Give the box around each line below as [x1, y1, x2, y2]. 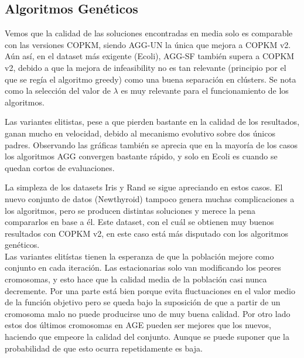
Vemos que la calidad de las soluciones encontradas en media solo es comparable [5, 27, 293, 39]
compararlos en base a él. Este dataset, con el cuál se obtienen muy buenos [5, 216, 274, 228]
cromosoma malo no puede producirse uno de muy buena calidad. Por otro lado [5, 307, 291, 319]
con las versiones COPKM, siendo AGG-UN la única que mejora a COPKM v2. [5, 38, 291, 50]
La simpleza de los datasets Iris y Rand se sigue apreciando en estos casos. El [5, 181, 283, 193]
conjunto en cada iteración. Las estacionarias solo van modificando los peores [5, 261, 281, 274]
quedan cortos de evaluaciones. [5, 161, 115, 173]
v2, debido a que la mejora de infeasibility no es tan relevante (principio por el [5, 61, 286, 73]
